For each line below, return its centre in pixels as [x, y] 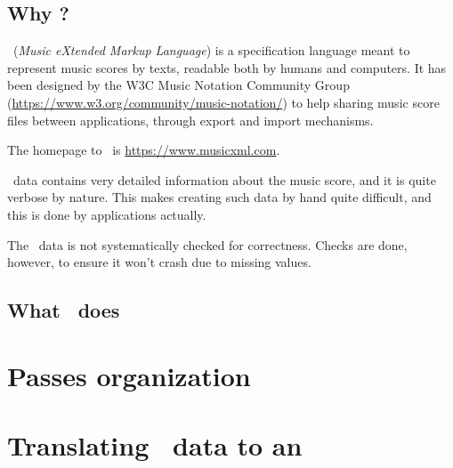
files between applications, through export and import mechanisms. [190, 120]
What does [64, 310]
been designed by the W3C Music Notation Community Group [178, 85]
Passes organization [129, 375]
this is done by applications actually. [107, 214]
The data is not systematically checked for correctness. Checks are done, [207, 244]
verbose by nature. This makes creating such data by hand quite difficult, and [219, 197]
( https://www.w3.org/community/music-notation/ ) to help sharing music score [223, 102]
